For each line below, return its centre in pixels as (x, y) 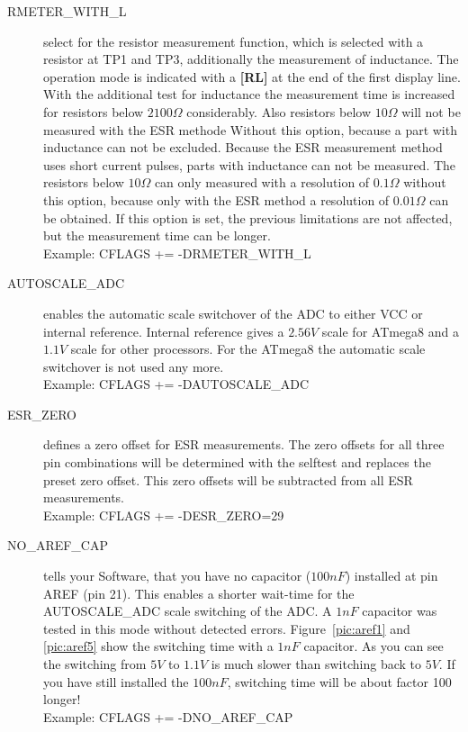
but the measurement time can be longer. (157, 235)
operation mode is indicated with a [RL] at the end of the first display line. (252, 76)
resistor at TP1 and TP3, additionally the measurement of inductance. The (251, 59)
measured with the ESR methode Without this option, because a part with (250, 129)
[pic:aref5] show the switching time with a (158, 646)
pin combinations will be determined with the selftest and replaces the (237, 462)
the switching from (95, 664)
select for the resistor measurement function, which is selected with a (234, 41)
